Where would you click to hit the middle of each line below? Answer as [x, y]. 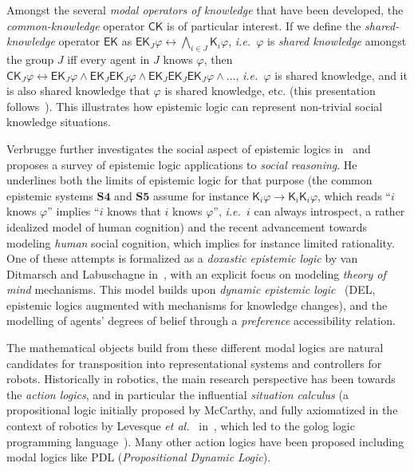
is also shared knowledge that [78, 91]
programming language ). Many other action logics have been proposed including [205, 441]
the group [30, 59]
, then [218, 59]
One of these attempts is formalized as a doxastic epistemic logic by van [182, 258]
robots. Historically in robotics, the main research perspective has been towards [201, 379]
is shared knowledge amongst [337, 41]
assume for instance [201, 195]
